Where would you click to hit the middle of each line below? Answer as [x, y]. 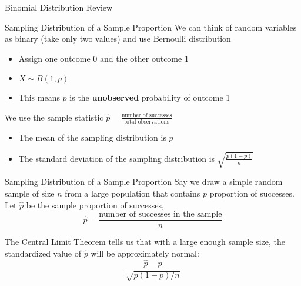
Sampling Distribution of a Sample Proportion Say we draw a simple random [144, 182]
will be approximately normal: [145, 253]
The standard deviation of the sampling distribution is [117, 158]
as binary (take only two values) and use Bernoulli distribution [118, 39]
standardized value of [43, 253]
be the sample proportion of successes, [95, 204]
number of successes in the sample [160, 214]
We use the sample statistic [54, 117]
